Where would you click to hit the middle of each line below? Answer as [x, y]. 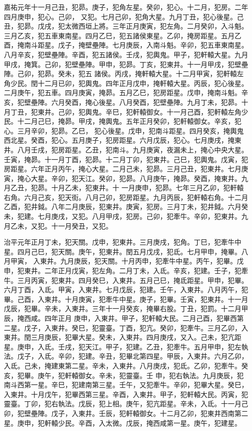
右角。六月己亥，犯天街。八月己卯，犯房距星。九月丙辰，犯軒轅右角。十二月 [126, 197]
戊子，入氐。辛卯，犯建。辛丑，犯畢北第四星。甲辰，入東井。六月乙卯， [133, 356]
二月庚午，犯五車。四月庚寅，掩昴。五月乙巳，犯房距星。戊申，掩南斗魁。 [123, 92]
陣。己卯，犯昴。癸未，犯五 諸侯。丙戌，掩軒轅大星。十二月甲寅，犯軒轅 [120, 74]
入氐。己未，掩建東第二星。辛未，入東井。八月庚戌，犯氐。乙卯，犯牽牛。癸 [126, 365]
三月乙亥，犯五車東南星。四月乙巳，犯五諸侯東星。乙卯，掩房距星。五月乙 [123, 35]
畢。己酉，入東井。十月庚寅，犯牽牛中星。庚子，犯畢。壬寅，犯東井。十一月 [126, 299]
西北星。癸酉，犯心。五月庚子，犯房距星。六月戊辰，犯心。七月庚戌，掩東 [123, 140]
